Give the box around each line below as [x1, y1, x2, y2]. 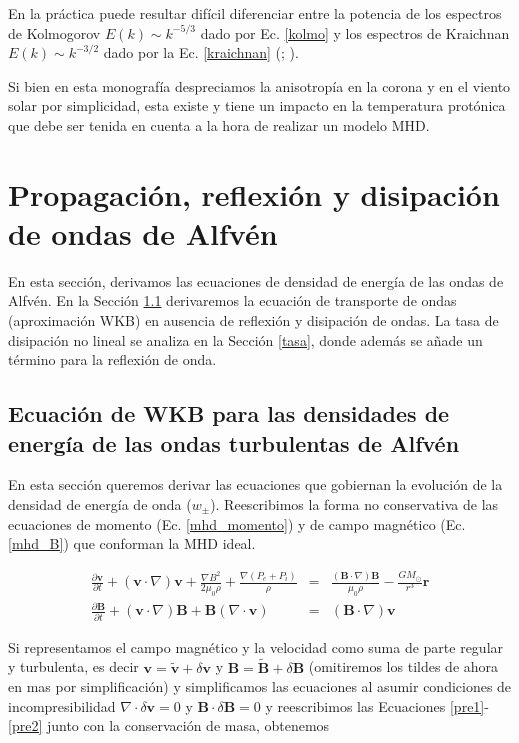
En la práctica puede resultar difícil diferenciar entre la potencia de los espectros [8, 3, 502, 23]
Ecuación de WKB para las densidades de [8, 398, 450, 429]
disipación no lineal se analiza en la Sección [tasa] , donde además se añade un [8, 329, 483, 350]
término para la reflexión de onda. [8, 349, 217, 370]
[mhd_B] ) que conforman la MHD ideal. [8, 533, 256, 554]
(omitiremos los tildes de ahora [308, 656, 499, 677]
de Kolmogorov [8, 22, 101, 43]
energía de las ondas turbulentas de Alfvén [8, 427, 460, 458]
